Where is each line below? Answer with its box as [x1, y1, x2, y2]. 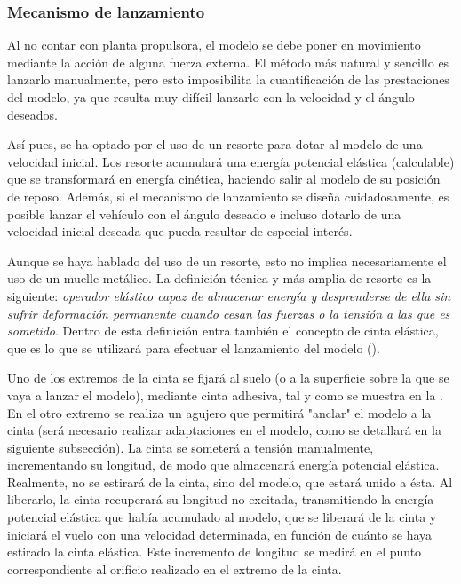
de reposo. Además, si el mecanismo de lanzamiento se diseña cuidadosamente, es [7, 186, 449, 205]
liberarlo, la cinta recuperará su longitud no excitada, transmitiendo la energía [7, 490, 434, 509]
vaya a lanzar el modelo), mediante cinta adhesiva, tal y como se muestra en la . [7, 385, 444, 404]
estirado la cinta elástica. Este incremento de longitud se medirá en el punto [7, 542, 422, 561]
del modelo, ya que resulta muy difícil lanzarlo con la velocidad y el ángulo [7, 88, 415, 106]
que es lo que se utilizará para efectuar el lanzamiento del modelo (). [7, 338, 380, 357]
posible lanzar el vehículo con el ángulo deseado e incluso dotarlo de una [7, 204, 401, 223]
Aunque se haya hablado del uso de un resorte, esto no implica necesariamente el [7, 251, 447, 270]
